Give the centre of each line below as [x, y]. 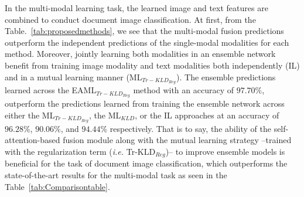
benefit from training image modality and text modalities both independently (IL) [152, 65]
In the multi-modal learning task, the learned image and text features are [136, 8]
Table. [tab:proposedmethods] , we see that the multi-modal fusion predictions [144, 31]
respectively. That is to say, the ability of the [190, 128]
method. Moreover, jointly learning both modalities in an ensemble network [140, 54]
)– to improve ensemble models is [225, 151]
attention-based [33, 140]
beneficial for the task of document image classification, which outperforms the [146, 163]
